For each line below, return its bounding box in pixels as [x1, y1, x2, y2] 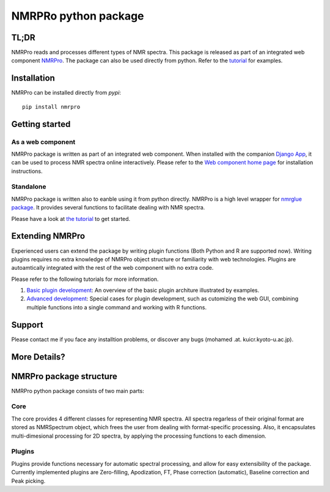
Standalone [11, 183, 46, 191]
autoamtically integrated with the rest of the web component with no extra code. [11, 264, 214, 272]
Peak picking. [11, 477, 46, 485]
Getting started [11, 119, 71, 129]
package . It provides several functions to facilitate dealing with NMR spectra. [11, 204, 205, 211]
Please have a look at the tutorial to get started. [11, 215, 131, 222]
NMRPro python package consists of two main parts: [11, 387, 145, 394]
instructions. [11, 167, 43, 175]
